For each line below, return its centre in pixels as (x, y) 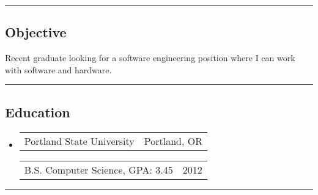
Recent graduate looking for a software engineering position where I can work (150, 58)
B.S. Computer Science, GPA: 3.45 (98, 169)
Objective (36, 32)
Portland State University (79, 141)
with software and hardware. (58, 69)
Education (38, 112)
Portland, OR (173, 141)
